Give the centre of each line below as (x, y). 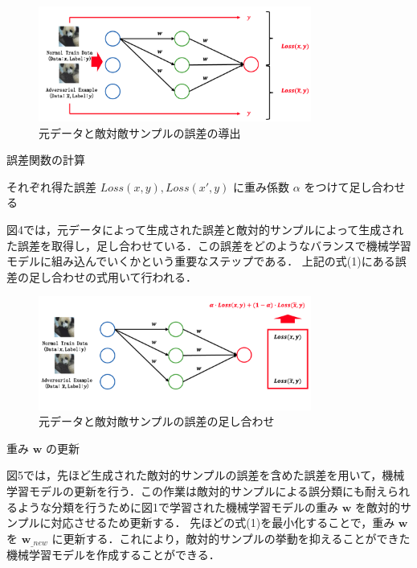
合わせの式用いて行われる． (124, 276)
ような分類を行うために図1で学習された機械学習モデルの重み (178, 506)
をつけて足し (338, 186)
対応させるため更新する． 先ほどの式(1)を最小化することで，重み (223, 523)
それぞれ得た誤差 (51, 186)
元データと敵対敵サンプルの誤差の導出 (140, 132)
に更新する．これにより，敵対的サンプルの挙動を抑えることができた (231, 538)
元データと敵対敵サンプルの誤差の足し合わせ (157, 421)
